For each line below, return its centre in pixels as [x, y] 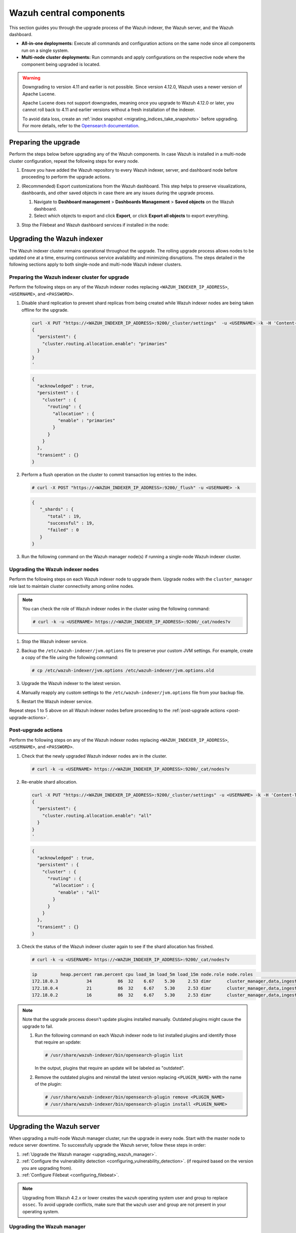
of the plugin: [48, 1084]
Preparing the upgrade [45, 142]
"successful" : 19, [71, 523]
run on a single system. [45, 50]
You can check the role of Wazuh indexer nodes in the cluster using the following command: [116, 609]
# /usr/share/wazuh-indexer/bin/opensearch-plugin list [114, 1055]
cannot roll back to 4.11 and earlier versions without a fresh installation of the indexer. [109, 110]
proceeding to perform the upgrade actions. [66, 177]
